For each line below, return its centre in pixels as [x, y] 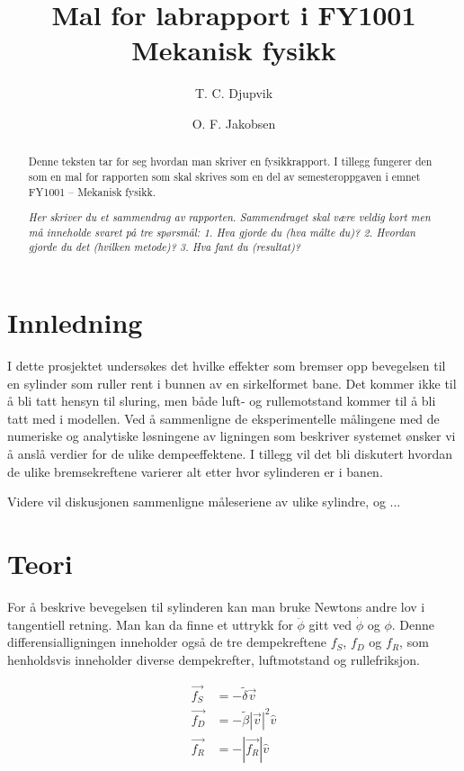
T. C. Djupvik [234, 93]
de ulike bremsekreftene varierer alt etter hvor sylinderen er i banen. [195, 471]
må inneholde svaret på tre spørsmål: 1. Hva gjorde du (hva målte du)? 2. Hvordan [222, 232]
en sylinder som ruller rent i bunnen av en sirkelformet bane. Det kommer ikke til [232, 383]
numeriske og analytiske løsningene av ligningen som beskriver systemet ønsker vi [232, 436]
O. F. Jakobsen [234, 123]
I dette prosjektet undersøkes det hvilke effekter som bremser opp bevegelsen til [227, 366]
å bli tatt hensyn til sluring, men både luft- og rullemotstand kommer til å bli [222, 401]
